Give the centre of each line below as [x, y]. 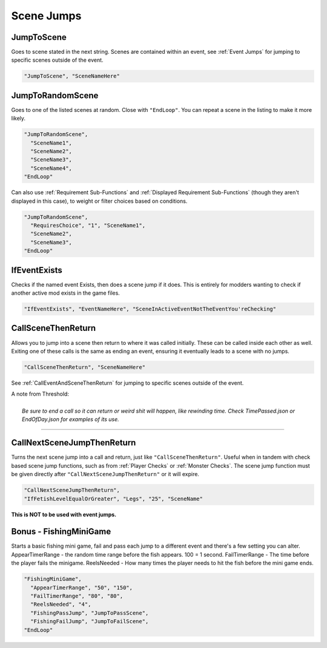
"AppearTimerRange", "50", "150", [82, 587]
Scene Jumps [46, 16]
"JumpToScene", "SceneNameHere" [72, 76]
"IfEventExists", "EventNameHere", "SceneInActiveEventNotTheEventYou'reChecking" [150, 309]
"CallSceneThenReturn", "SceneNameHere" [84, 367]
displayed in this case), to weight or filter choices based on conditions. [99, 201]
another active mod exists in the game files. [66, 293]
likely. [18, 119]
